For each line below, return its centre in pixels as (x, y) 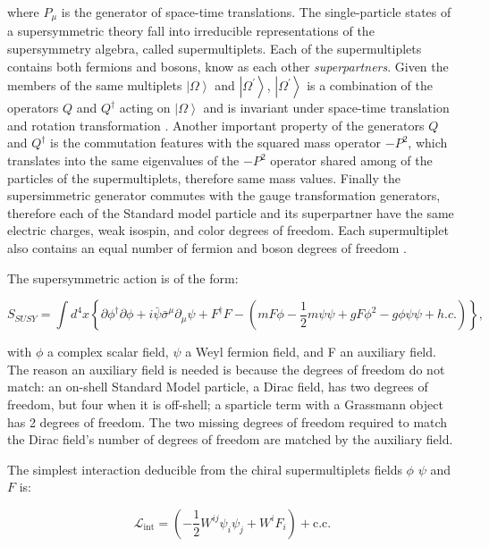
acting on (145, 108)
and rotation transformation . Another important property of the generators (216, 125)
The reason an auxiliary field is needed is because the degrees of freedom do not (226, 369)
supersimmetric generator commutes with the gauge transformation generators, (224, 195)
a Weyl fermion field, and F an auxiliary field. (311, 352)
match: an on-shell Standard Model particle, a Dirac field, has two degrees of (218, 387)
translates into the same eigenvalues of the (123, 160)
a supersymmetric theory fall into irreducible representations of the (191, 31)
